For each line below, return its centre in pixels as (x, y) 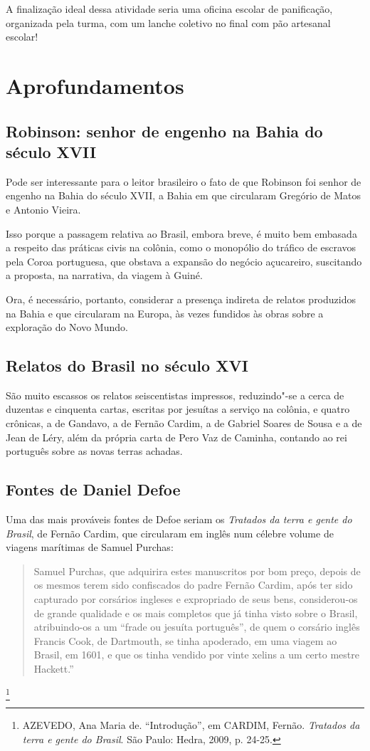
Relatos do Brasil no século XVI (127, 366)
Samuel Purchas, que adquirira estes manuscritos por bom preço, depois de (197, 571)
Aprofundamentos (95, 85)
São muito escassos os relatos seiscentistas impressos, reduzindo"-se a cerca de (175, 395)
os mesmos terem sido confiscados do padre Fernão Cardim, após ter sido (193, 585)
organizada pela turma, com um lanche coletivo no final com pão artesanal (168, 22)
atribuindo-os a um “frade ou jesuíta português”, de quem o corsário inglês (197, 627)
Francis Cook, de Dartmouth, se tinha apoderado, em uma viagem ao (185, 640)
